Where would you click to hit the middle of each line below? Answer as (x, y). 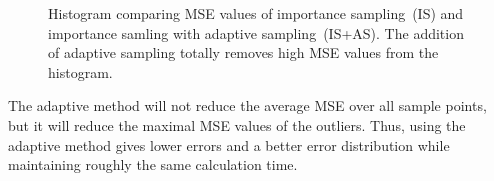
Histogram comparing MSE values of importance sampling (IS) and (256, 13)
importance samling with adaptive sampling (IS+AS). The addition (256, 32)
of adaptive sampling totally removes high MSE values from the (243, 52)
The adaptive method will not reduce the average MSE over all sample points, (247, 105)
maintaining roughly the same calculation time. (153, 164)
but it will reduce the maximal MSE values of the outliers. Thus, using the (237, 124)
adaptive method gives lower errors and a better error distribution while (229, 144)
